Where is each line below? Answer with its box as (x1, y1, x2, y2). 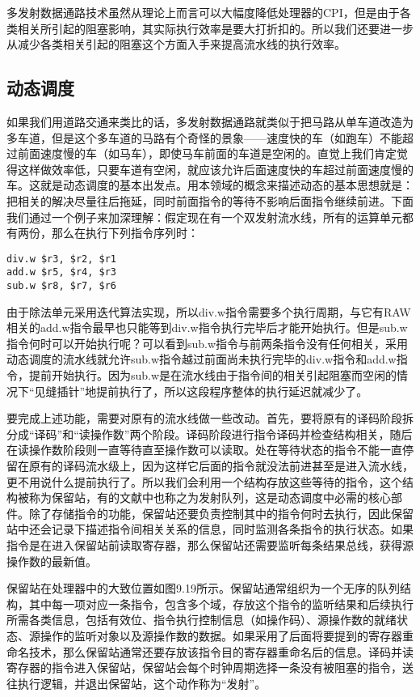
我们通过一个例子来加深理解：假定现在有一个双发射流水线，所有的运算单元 (6, 208, 402, 225)
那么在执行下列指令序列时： (51, 224, 199, 241)
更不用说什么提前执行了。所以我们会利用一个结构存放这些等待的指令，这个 (6, 473, 402, 490)
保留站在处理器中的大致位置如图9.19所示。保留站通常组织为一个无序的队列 (6, 580, 400, 597)
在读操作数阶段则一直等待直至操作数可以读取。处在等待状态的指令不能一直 (6, 441, 402, 458)
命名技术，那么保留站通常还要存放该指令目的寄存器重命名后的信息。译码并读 (6, 643, 414, 660)
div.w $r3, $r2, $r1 (6, 253, 117, 265)
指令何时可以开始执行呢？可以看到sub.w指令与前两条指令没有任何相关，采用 (6, 334, 409, 351)
